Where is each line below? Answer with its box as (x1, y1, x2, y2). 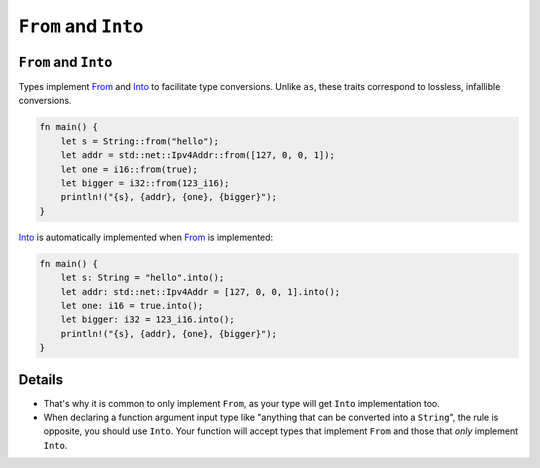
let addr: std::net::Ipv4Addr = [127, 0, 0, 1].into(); (60, 286, 341, 297)
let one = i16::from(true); (60, 163, 199, 175)
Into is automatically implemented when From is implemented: (18, 231, 274, 243)
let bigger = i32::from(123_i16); (60, 178, 230, 189)
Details (18, 371, 64, 388)
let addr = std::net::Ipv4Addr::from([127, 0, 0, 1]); (60, 150, 335, 161)
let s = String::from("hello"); (60, 135, 220, 147)
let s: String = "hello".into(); (60, 272, 225, 284)
